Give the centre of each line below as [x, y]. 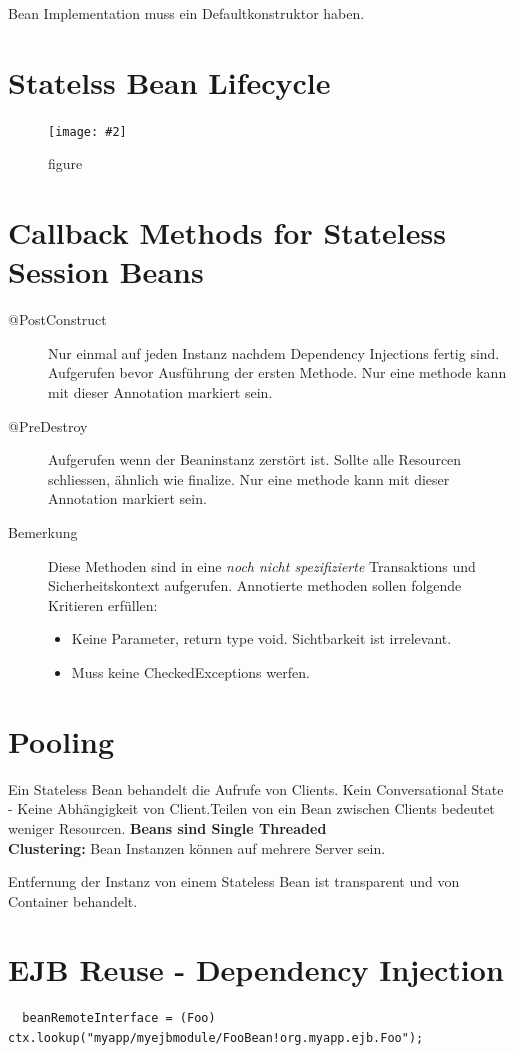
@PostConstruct [57, 319]
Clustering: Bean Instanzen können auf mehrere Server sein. [197, 847]
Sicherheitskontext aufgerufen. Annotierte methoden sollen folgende [255, 585]
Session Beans [106, 271]
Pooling [61, 740]
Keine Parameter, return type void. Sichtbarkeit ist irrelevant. [261, 638]
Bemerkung [43, 532]
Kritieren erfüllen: [103, 604]
